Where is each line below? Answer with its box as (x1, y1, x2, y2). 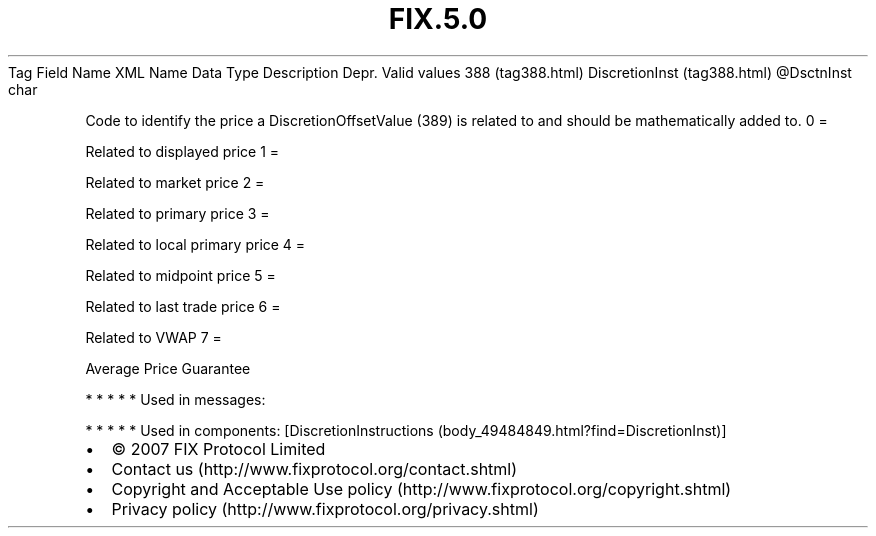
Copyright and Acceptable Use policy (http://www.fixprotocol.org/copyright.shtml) (111, 478, 732, 499)
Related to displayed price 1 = (85, 142, 280, 160)
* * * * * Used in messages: (85, 390, 266, 408)
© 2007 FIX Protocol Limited (111, 438, 326, 459)
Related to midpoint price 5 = (85, 266, 276, 284)
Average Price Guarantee (85, 359, 251, 377)
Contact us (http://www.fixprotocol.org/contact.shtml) (111, 458, 518, 479)
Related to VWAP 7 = (85, 328, 222, 346)
